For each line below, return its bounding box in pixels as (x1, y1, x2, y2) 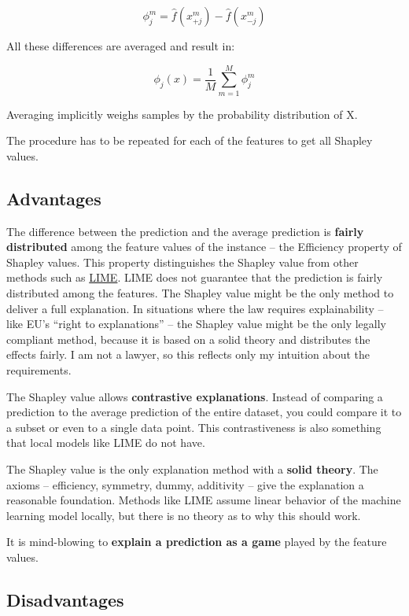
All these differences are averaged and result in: (6, 38, 235, 53)
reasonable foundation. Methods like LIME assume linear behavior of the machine (6, 492, 401, 508)
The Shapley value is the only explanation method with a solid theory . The (6, 461, 378, 478)
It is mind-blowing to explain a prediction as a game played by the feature (6, 533, 387, 550)
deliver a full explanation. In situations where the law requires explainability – (6, 300, 384, 316)
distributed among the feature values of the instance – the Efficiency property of (6, 238, 402, 255)
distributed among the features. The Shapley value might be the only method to (6, 285, 394, 301)
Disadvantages (6, 587, 124, 611)
